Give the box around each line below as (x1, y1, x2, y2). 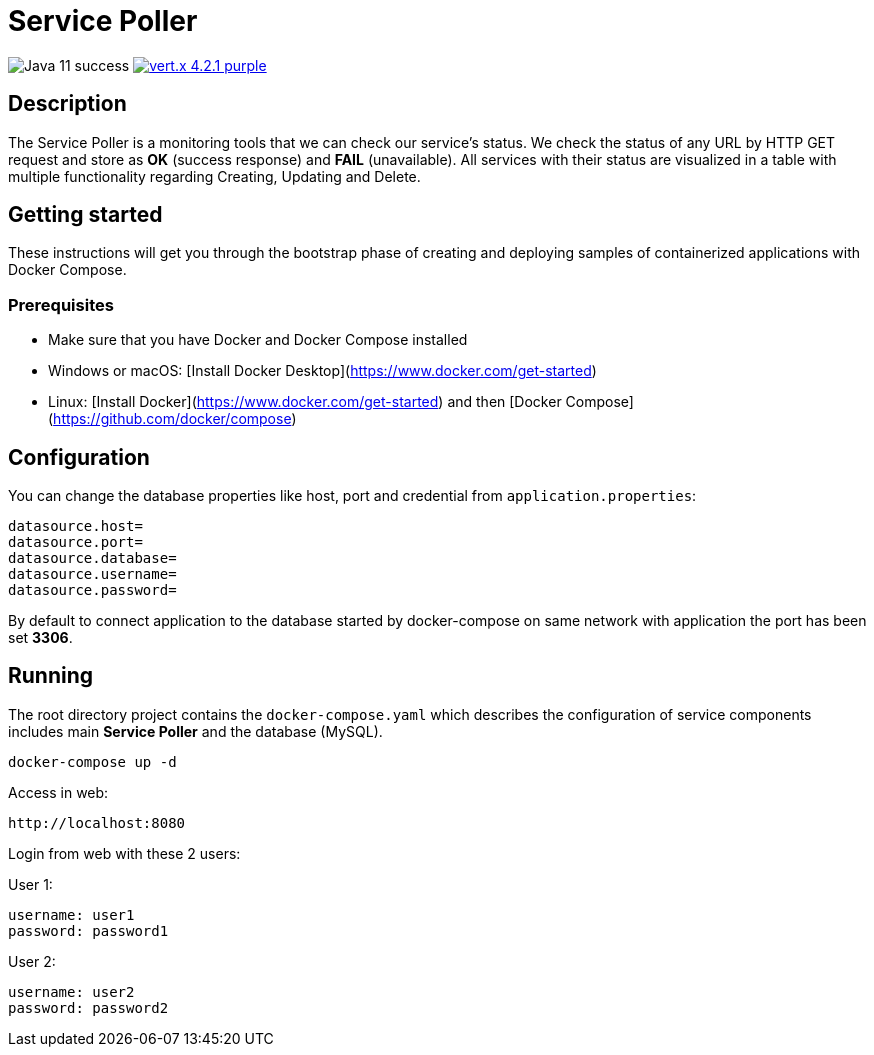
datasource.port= (8, 534, 143, 551)
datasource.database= (8, 550, 177, 567)
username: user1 (8, 906, 135, 923)
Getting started (8, 202, 163, 228)
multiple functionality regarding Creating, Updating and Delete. (8, 167, 421, 185)
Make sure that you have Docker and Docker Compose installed (48, 331, 468, 349)
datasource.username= (8, 566, 177, 583)
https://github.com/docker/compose (53, 410, 292, 428)
